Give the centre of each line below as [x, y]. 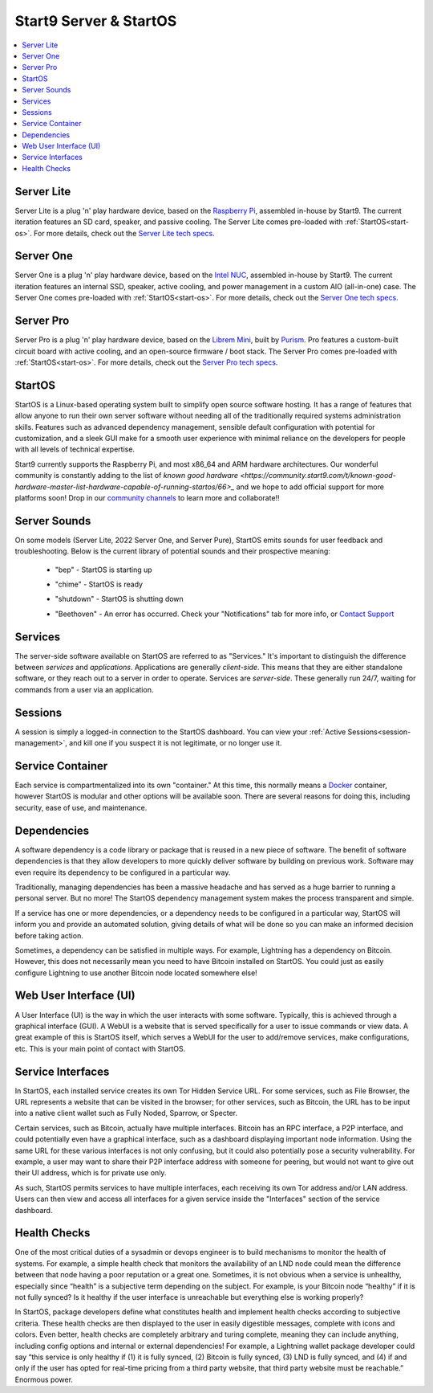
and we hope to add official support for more [310, 487]
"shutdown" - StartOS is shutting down [119, 599]
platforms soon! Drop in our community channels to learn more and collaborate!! [147, 497]
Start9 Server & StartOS [96, 21]
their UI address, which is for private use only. [91, 1173]
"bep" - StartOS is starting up [103, 570]
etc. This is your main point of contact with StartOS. [100, 1048]
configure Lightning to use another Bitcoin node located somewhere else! [136, 973]
